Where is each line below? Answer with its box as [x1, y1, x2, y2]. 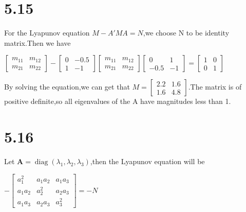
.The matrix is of [188, 81, 242, 92]
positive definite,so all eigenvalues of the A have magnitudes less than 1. [4, 96, 231, 107]
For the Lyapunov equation [4, 27, 90, 38]
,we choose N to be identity [143, 27, 230, 38]
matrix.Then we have [4, 37, 71, 48]
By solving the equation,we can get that [4, 81, 130, 92]
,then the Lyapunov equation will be [90, 156, 205, 167]
